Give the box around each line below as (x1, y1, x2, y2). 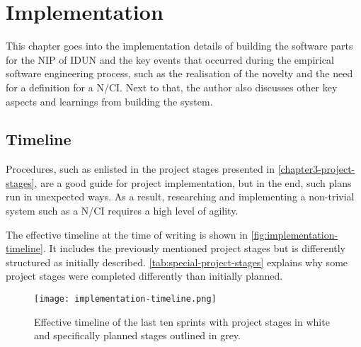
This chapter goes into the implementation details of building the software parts (6, 38, 353, 53)
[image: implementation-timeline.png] (34, 294, 217, 305)
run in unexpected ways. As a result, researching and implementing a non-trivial (6, 189, 355, 204)
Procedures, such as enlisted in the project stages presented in (6, 161, 275, 176)
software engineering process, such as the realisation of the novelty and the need (6, 66, 353, 81)
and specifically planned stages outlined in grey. (34, 328, 241, 343)
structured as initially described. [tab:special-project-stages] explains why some (6, 254, 348, 269)
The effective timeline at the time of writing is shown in (6, 227, 248, 241)
